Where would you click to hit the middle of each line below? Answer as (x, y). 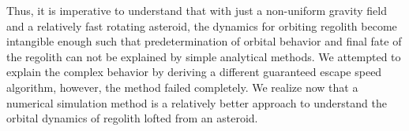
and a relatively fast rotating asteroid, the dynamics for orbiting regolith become (202, 25)
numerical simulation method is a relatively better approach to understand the (197, 102)
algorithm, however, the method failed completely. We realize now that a (182, 87)
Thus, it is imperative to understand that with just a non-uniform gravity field (197, 10)
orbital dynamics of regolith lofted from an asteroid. (132, 118)
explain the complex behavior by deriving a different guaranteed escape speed (194, 72)
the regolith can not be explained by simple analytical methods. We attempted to (204, 56)
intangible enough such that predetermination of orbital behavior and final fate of (204, 41)
